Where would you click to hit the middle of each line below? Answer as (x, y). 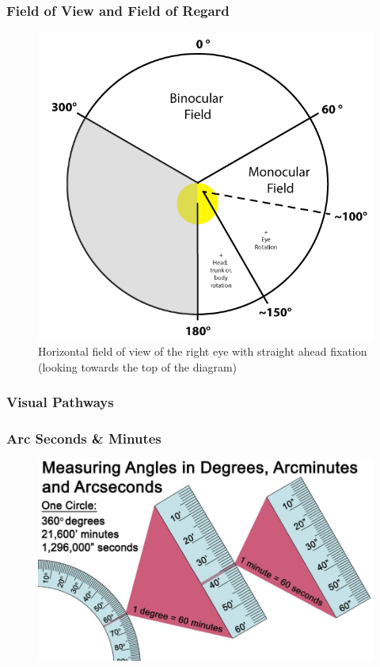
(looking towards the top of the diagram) (138, 366)
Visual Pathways (60, 402)
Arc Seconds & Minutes (84, 438)
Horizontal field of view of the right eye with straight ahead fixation (203, 351)
